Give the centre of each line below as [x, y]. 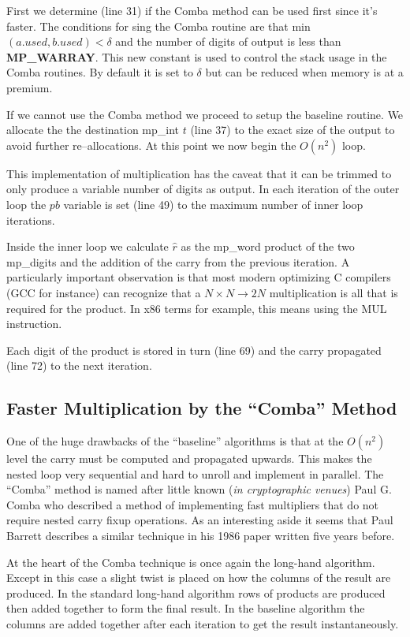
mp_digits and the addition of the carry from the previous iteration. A [178, 261]
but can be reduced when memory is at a [304, 72]
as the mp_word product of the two [268, 246]
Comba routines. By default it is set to [100, 72]
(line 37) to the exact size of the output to [293, 130]
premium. [30, 87]
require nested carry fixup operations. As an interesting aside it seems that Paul [200, 520]
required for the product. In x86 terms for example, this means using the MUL [197, 308]
